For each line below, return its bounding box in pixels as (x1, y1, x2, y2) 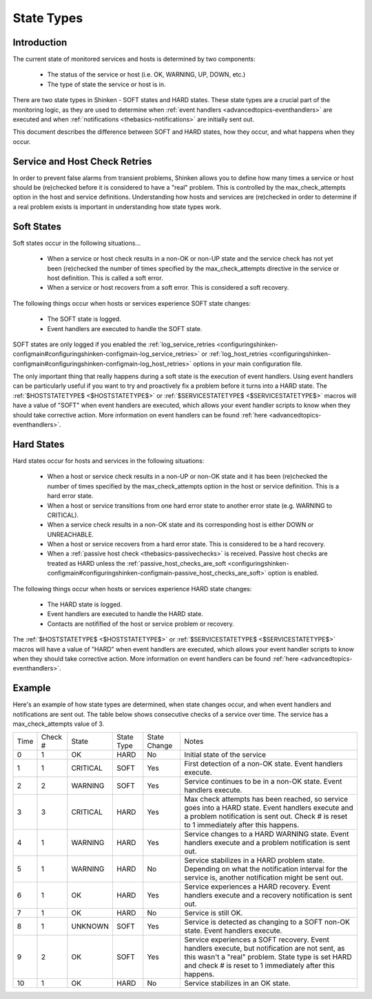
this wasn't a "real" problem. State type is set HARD (183, 952, 352, 962)
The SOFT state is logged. (47, 315, 122, 324)
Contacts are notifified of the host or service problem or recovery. (47, 620, 234, 628)
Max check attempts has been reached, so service (183, 794, 349, 804)
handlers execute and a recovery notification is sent (183, 891, 353, 900)
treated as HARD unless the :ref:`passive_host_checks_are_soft (47, 559, 227, 567)
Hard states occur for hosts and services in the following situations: (12, 456, 205, 465)
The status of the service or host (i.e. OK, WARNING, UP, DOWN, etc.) (47, 70, 246, 79)
